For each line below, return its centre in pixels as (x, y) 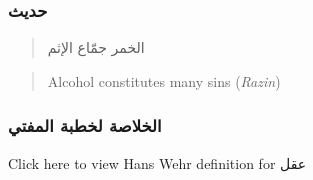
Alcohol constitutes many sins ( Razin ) (164, 80)
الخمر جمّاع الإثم (96, 47)
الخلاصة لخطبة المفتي (85, 125)
